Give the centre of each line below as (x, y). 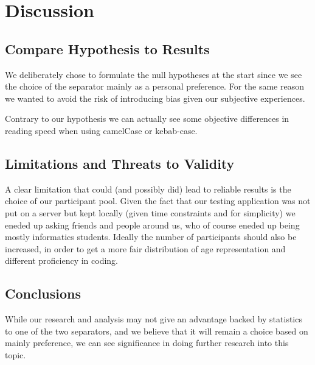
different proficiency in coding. (61, 260)
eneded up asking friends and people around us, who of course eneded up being (152, 225)
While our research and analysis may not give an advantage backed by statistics (154, 319)
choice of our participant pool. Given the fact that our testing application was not (158, 201)
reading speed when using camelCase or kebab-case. (101, 130)
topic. (16, 354)
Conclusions (43, 293)
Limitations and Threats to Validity (120, 163)
